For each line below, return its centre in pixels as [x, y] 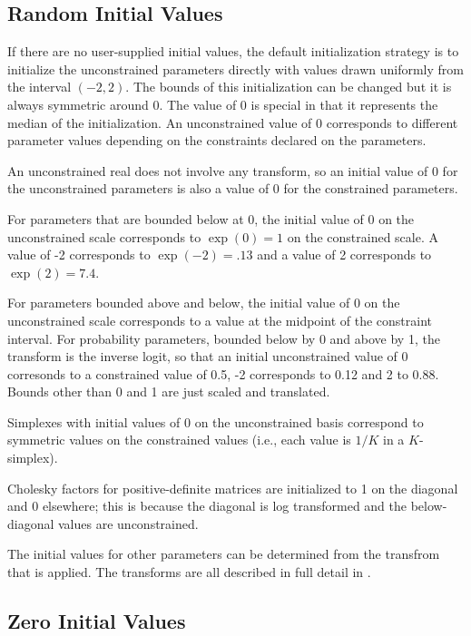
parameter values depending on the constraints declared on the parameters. [217, 140]
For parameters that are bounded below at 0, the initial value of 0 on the [211, 218]
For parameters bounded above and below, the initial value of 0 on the [204, 303]
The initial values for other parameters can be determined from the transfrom [224, 554]
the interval [39, 87]
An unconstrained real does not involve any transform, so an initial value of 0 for [233, 170]
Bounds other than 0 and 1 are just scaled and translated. [169, 391]
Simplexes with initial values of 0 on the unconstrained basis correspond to [216, 421]
